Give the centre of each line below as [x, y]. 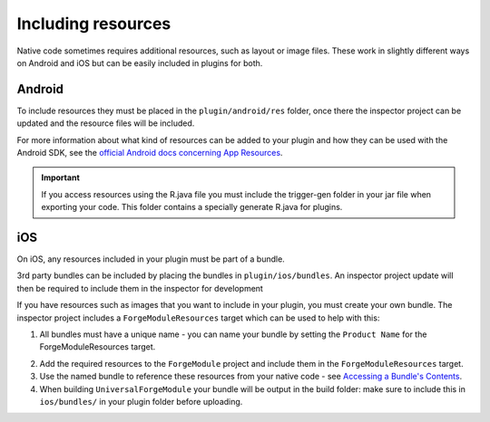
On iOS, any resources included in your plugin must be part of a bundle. [151, 259]
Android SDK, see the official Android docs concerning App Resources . [150, 153]
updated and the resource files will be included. [106, 123]
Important [61, 177]
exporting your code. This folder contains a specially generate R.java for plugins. [192, 207]
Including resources [94, 24]
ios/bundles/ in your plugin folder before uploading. [141, 402]
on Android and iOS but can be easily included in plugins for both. [140, 62]
